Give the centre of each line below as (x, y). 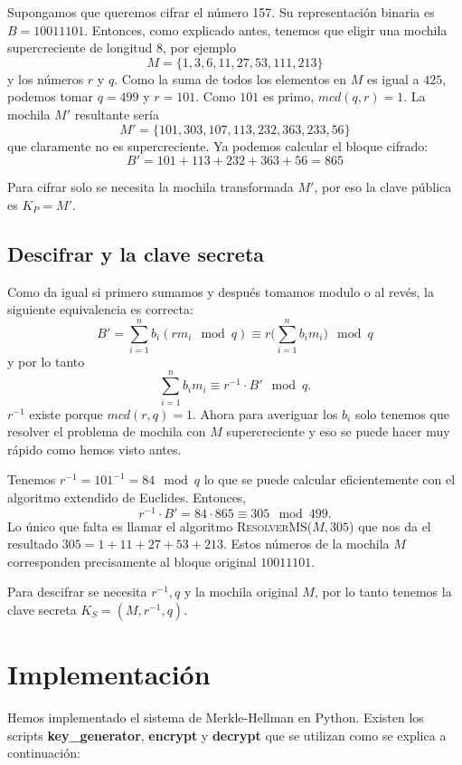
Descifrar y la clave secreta (136, 253)
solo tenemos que (402, 413)
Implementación (109, 674)
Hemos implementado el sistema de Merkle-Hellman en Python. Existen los (216, 717)
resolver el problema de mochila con (107, 431)
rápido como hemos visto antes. (94, 449)
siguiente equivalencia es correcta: (100, 309)
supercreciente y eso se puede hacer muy (338, 431)
